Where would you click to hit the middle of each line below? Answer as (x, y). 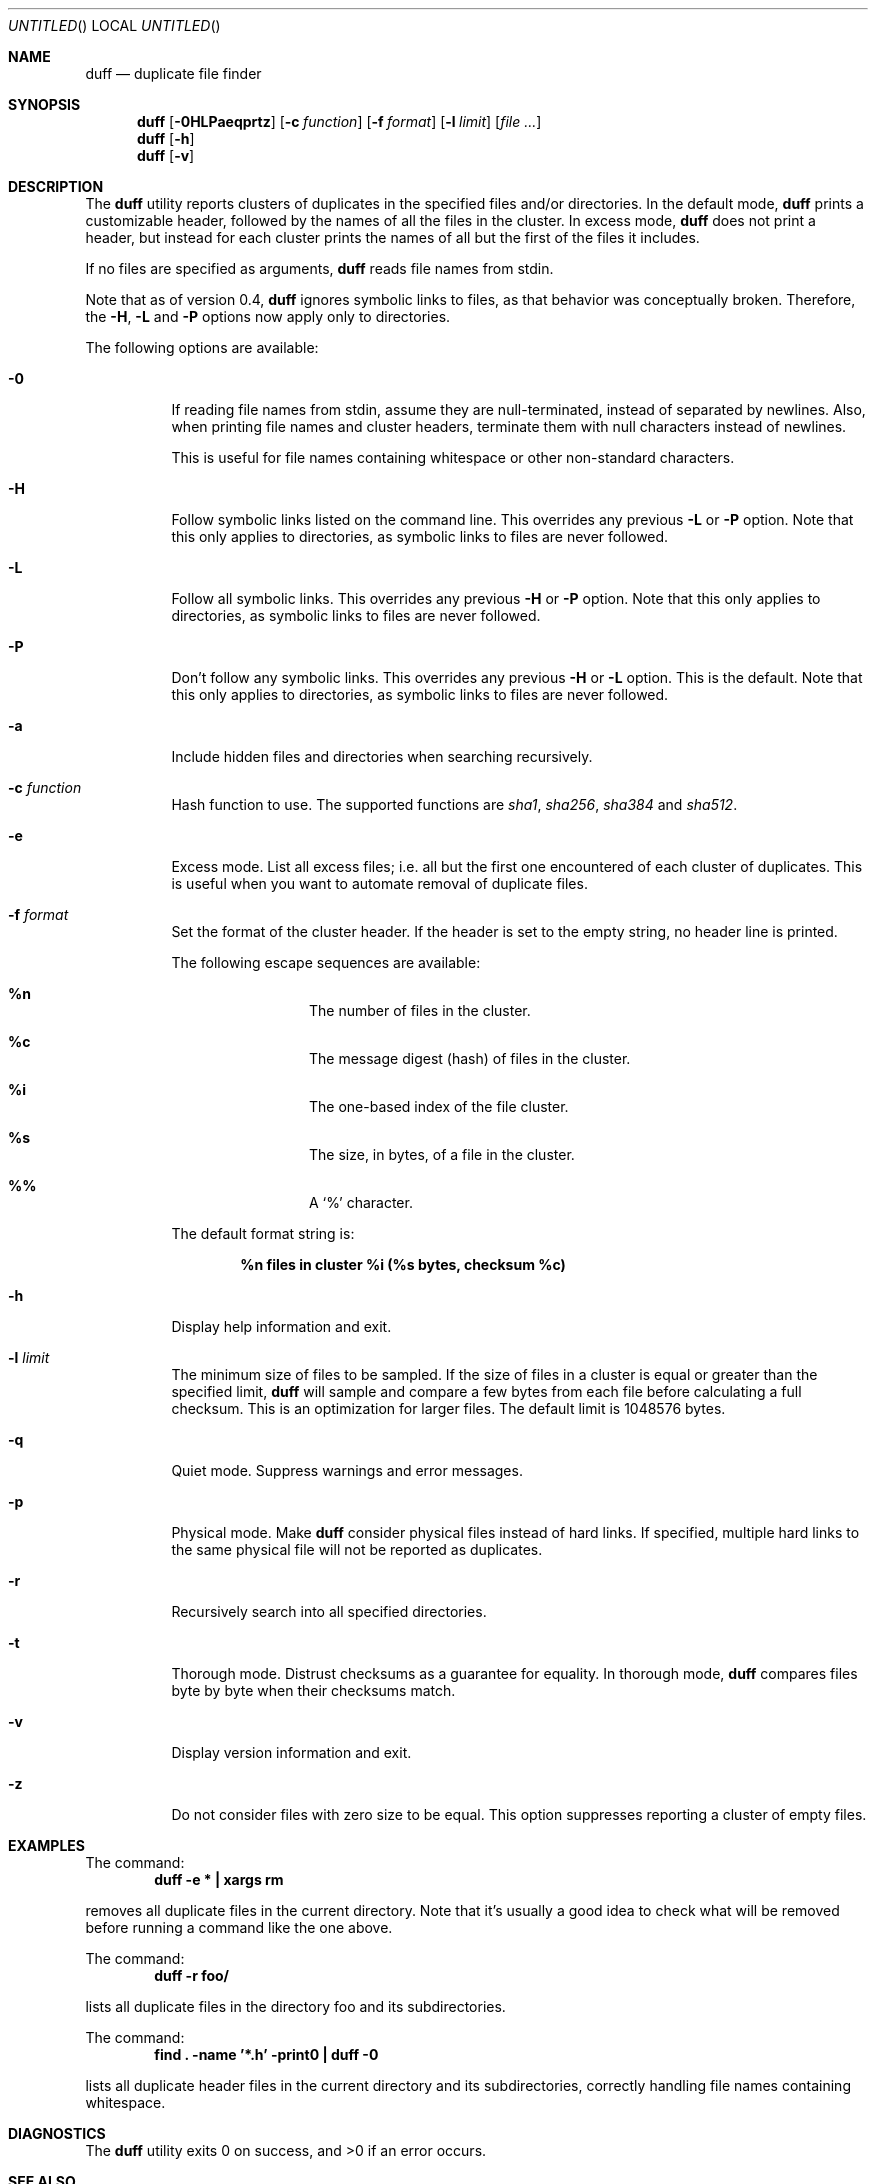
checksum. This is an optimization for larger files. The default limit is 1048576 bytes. (448, 1408)
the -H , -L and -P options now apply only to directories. (268, 316)
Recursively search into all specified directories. (329, 1611)
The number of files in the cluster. (420, 1010)
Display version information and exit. (291, 1752)
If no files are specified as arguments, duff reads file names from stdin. (319, 268)
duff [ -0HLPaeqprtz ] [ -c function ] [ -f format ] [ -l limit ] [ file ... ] (339, 121)
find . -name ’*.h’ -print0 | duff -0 (266, 2054)
